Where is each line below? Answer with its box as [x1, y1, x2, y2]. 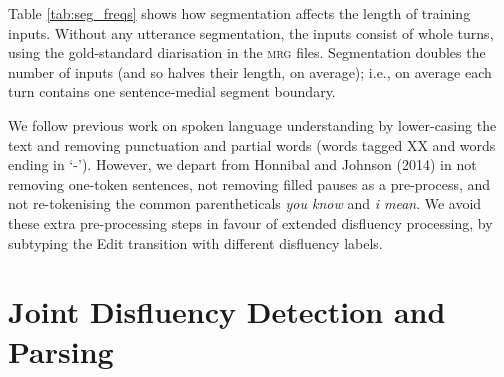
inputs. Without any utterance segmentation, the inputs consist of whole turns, [8, 22, 494, 43]
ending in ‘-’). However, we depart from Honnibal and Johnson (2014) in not [8, 154, 477, 175]
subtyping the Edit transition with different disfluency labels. [8, 232, 383, 253]
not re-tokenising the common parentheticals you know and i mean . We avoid [8, 193, 482, 214]
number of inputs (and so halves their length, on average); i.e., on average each [8, 61, 492, 82]
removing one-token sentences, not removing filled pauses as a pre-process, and [8, 173, 491, 194]
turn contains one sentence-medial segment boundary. [8, 81, 336, 102]
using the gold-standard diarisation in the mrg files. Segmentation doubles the [8, 42, 486, 63]
